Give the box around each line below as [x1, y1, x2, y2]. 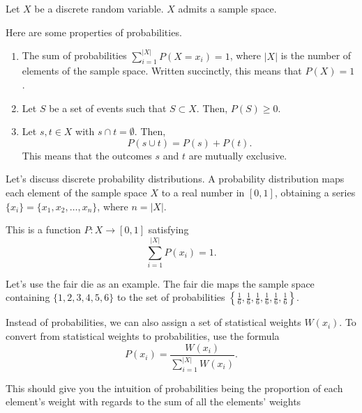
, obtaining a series [274, 185, 356, 199]
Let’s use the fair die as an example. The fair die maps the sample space [6, 276, 315, 290]
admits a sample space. [178, 1, 277, 15]
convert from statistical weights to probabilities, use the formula [6, 329, 280, 343]
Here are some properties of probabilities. [6, 24, 182, 39]
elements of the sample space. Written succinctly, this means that [22, 63, 302, 78]
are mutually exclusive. [188, 148, 287, 162]
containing [6, 290, 50, 304]
